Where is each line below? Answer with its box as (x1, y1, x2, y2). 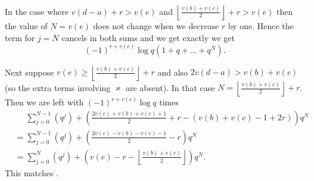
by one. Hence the (228, 20, 294, 32)
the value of (5, 20, 48, 32)
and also (157, 65, 188, 78)
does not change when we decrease (93, 20, 219, 32)
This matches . (5, 166, 58, 179)
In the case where (5, 5, 69, 17)
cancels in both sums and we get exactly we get (61, 31, 235, 43)
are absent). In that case (126, 81, 215, 93)
